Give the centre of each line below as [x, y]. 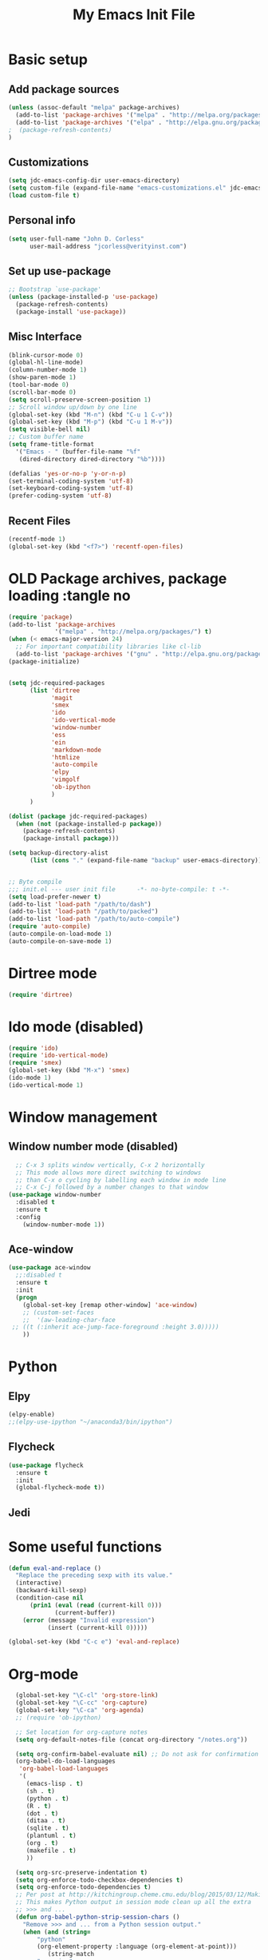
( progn [26, 1297]
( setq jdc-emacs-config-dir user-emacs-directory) [94, 181]
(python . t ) [47, 1799]
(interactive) [39, 1583]
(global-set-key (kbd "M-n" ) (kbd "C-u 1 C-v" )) [91, 414]
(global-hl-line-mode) [46, 363]
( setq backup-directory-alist [59, 853]
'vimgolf [65, 780]
